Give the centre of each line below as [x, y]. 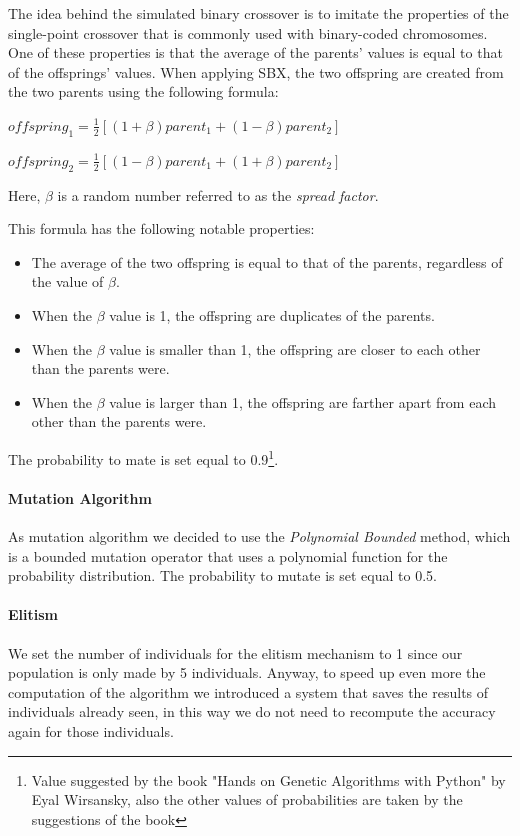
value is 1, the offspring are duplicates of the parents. [272, 314]
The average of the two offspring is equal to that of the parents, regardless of [267, 261]
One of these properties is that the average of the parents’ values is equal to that [255, 52]
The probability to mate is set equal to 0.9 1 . [143, 457]
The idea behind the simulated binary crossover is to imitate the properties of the [258, 13]
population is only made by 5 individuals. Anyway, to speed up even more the [247, 672]
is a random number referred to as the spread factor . [218, 194]
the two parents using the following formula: [143, 91]
